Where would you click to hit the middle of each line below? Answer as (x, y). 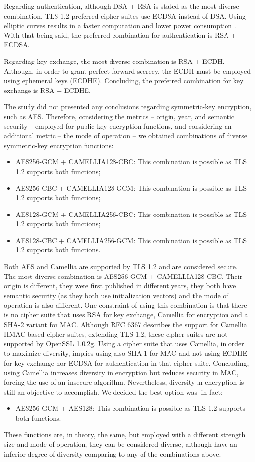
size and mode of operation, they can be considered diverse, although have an (121, 444)
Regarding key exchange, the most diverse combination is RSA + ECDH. (114, 61)
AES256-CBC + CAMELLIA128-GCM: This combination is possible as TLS (131, 188)
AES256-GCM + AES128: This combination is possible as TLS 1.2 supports (130, 408)
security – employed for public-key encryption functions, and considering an (118, 126)
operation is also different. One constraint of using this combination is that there (126, 305)
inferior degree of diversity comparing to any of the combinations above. (113, 453)
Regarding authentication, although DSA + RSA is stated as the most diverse (122, 6)
